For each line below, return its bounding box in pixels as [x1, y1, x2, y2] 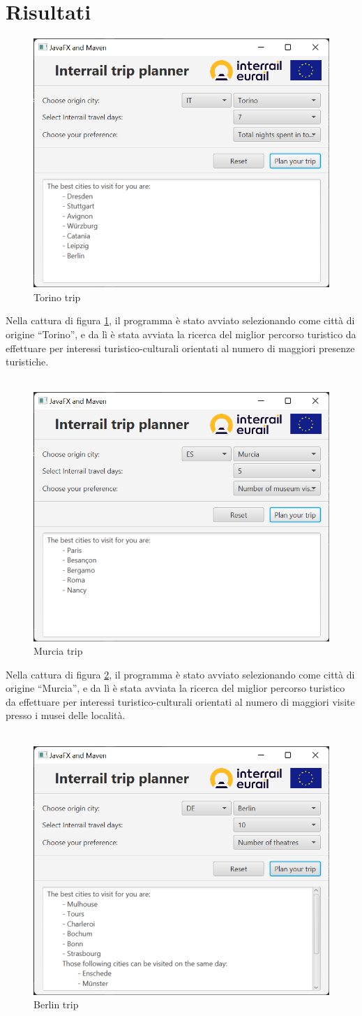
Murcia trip [33, 644, 83, 658]
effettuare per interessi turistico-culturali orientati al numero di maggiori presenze [6, 340, 355, 355]
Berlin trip [33, 997, 79, 1012]
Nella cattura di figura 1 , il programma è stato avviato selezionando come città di [6, 313, 355, 328]
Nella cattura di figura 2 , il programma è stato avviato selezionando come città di [6, 667, 355, 681]
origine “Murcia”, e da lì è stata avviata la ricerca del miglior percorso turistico [6, 681, 345, 695]
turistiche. [6, 354, 49, 369]
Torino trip [33, 289, 81, 304]
